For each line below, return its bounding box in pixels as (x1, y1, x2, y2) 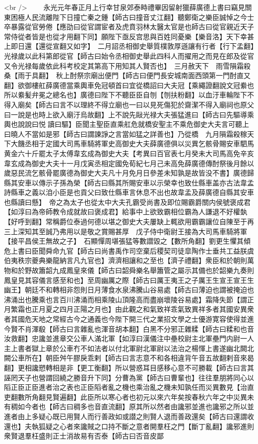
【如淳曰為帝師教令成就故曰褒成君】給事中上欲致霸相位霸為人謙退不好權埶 (4, 206, 247, 217)
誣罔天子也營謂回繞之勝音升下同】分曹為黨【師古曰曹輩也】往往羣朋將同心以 (4, 372, 254, 382)
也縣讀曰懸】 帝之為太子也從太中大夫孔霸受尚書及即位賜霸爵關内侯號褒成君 (4, 196, 251, 207)
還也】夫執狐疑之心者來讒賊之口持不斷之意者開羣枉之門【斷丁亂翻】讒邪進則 (4, 421, 254, 431)
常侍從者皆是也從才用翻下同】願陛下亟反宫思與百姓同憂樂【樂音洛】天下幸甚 (4, 31, 254, 41)
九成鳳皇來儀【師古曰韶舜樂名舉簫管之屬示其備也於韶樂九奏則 (52, 265, 254, 275)
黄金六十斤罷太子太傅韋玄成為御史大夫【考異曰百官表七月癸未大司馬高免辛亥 (4, 148, 254, 158)
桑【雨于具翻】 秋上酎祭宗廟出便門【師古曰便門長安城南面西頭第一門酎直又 (4, 70, 251, 81)
